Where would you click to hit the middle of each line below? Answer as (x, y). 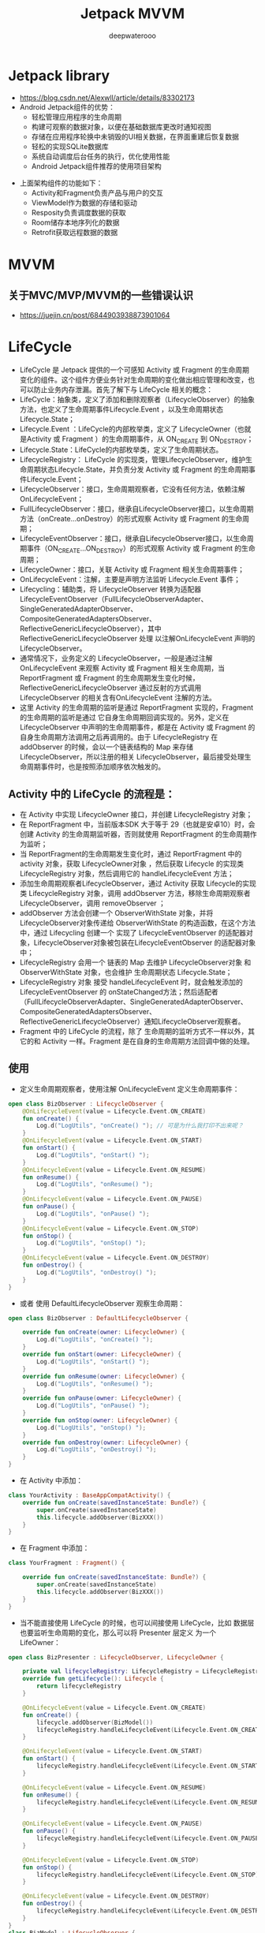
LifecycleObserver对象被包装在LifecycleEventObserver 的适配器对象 (145, 942)
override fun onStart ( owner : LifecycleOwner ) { (102, 1355)
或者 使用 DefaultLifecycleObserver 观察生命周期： (102, 1303)
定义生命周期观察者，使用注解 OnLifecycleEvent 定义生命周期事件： (129, 1088)
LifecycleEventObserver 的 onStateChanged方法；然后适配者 (119, 992)
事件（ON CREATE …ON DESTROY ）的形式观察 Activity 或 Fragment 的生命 (141, 549)
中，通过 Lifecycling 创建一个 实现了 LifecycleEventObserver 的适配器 (133, 933)
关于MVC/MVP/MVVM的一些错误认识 (101, 295)
